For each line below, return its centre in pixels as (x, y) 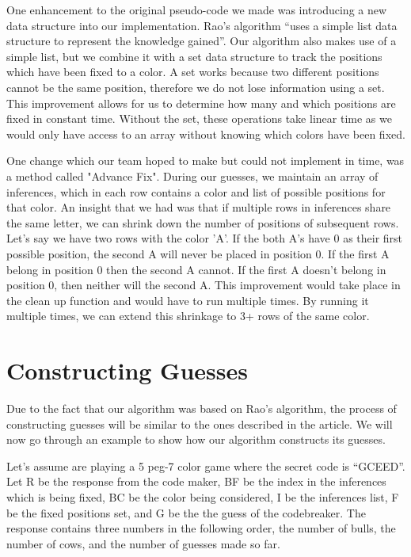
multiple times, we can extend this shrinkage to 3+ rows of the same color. (188, 316)
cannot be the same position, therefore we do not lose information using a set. (196, 87)
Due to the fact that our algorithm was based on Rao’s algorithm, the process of (202, 408)
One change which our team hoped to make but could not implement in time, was (205, 160)
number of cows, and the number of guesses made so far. (143, 543)
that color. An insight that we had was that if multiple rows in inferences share (199, 207)
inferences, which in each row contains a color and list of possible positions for (196, 191)
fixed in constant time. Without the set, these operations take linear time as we (199, 118)
